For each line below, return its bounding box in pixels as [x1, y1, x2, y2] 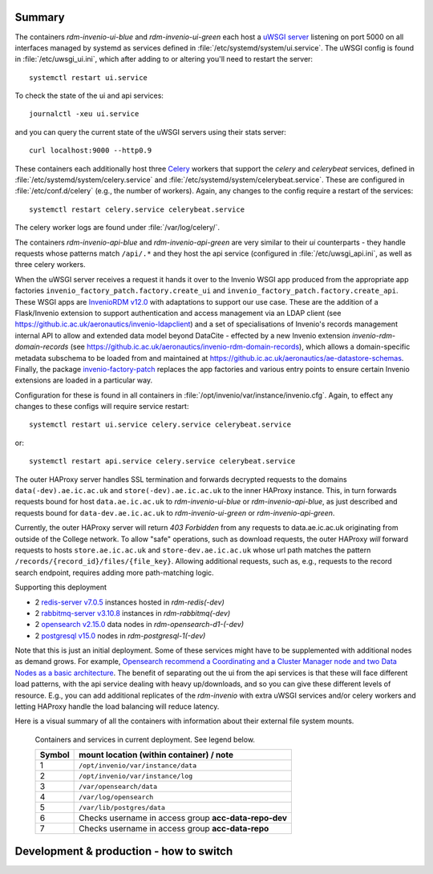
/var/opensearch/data [79, 782, 158, 791]
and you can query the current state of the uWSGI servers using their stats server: [14, 127, 286, 136]
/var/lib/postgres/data [79, 803, 166, 811]
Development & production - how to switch [14, 844, 233, 858]
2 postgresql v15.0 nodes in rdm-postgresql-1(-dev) [34, 630, 206, 641]
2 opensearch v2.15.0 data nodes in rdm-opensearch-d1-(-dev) [34, 620, 245, 629]
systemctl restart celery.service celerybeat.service [29, 204, 245, 214]
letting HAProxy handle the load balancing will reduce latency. [14, 702, 220, 711]
